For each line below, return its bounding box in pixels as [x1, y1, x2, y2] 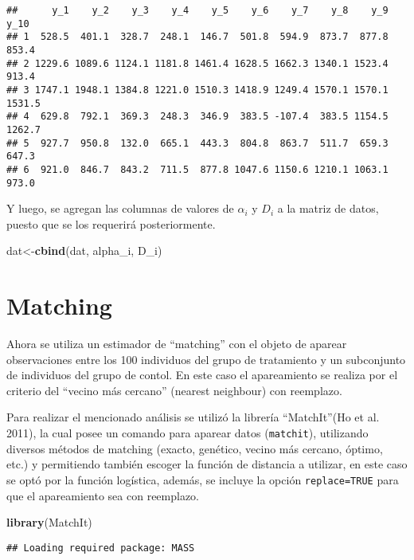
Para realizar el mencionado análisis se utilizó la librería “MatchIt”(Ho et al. [6, 409, 380, 425]
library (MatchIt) [6, 514, 92, 531]
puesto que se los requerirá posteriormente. [6, 215, 216, 232]
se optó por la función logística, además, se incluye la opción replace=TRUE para [6, 471, 399, 488]
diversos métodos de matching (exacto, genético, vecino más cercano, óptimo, [6, 440, 383, 456]
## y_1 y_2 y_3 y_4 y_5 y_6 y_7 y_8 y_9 [6, 5, 389, 16]
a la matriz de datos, [277, 200, 379, 217]
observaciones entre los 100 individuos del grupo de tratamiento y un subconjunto [6, 350, 406, 367]
